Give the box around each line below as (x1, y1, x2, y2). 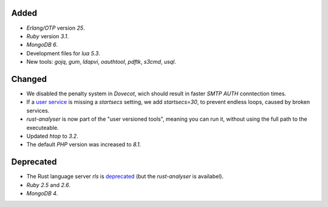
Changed (11, 73, 47, 84)
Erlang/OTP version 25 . (26, 24, 85, 32)
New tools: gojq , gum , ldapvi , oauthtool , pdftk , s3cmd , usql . (26, 58, 176, 66)
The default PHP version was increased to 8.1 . (26, 141, 142, 148)
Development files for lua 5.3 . (26, 49, 100, 57)
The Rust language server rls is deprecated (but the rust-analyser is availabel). (26, 173, 224, 180)
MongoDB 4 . (26, 190, 58, 197)
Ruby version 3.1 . (26, 32, 69, 39)
